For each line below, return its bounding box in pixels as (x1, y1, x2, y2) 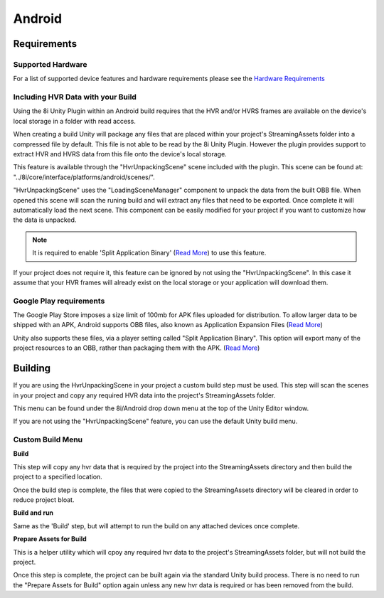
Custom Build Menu (13, 434, 83, 444)
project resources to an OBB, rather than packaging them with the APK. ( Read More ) (13, 343, 260, 352)
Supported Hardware (13, 59, 87, 69)
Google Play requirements (13, 296, 105, 306)
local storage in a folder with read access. (13, 117, 137, 125)
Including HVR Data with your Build (13, 92, 137, 102)
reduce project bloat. (13, 496, 75, 504)
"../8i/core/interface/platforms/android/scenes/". (13, 173, 156, 181)
